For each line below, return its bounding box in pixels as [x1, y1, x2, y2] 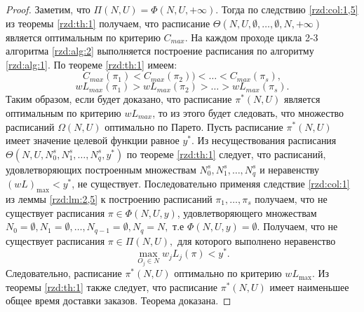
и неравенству [259, 162, 319, 176]
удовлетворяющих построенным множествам [6, 162, 196, 176]
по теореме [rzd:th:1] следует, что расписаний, [126, 146, 326, 161]
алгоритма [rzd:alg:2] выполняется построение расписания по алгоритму [6, 43, 314, 58]
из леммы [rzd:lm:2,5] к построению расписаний [6, 192, 213, 206]
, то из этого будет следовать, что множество [152, 105, 344, 120]
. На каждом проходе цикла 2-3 [184, 29, 318, 44]
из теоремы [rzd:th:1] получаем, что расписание [6, 15, 210, 30]
